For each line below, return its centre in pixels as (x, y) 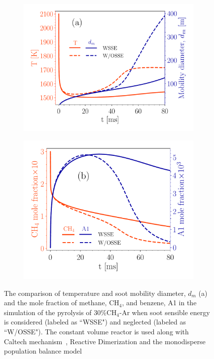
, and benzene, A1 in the (159, 303)
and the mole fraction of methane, (55, 303)
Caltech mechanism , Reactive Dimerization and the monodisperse (105, 341)
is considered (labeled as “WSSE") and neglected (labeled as (95, 322)
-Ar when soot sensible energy (165, 312)
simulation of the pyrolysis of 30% (55, 312)
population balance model (43, 351)
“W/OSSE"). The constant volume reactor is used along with (96, 332)
